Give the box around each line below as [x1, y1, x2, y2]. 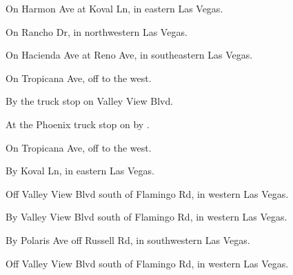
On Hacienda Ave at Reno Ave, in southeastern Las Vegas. [6, 48, 253, 62]
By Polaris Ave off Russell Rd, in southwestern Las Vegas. [6, 232, 250, 247]
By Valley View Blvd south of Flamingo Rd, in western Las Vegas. [6, 210, 287, 224]
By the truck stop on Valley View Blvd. [6, 94, 174, 108]
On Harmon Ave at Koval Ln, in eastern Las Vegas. [6, 1, 223, 15]
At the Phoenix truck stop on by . [6, 116, 150, 131]
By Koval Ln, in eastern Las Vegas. [6, 163, 154, 178]
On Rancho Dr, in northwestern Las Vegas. [6, 24, 188, 39]
